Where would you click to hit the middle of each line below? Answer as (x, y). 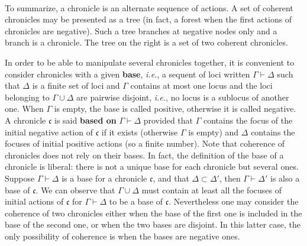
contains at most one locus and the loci (201, 85)
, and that (171, 178)
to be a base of (136, 201)
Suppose (20, 178)
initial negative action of (49, 132)
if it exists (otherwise (140, 132)
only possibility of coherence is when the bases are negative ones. (122, 236)
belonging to (27, 97)
